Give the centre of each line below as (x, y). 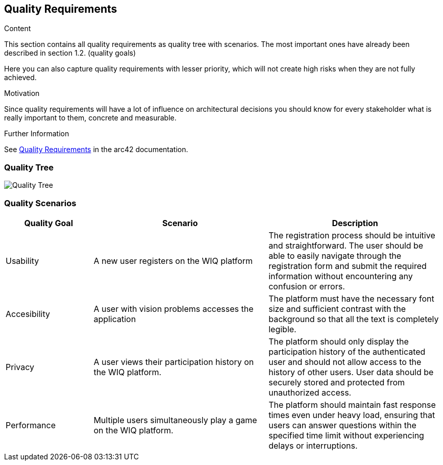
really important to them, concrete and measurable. (90, 118)
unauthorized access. (310, 392)
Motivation (22, 93)
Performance (31, 425)
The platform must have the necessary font (351, 298)
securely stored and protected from (337, 382)
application (115, 319)
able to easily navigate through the (335, 255)
